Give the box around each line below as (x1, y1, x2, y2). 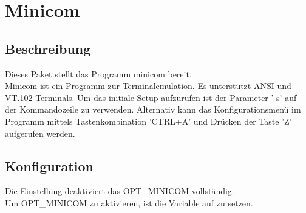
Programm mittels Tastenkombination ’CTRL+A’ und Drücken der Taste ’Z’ (5, 114, 292, 127)
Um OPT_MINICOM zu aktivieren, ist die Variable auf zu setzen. (5, 196, 253, 209)
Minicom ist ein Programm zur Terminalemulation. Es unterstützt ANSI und (5, 79, 291, 92)
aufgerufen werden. (5, 126, 75, 139)
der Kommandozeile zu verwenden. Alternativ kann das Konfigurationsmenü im (5, 103, 301, 116)
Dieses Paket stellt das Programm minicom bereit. (5, 67, 192, 80)
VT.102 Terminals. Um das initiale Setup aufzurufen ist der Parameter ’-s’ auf (5, 91, 297, 103)
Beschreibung (5, 39, 91, 57)
